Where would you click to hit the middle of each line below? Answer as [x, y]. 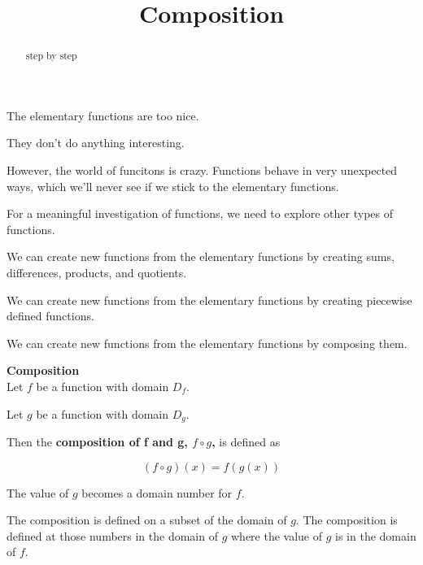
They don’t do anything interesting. [96, 143]
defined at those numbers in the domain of [112, 535]
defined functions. [50, 316]
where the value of [277, 535]
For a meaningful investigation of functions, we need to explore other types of [200, 213]
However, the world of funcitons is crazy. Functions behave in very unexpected [202, 170]
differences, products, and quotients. [97, 272]
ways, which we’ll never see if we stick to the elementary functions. [173, 186]
